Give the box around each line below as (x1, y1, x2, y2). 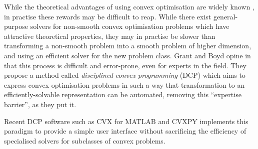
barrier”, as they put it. (4, 99, 76, 109)
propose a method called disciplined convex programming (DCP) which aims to (4, 70, 245, 80)
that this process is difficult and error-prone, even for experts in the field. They (4, 60, 246, 70)
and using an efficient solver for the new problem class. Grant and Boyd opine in (4, 50, 251, 60)
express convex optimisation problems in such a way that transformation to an (4, 79, 245, 90)
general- (213, 11, 238, 21)
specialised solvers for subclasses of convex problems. (4, 135, 165, 146)
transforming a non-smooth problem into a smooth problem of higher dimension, (4, 40, 251, 51)
